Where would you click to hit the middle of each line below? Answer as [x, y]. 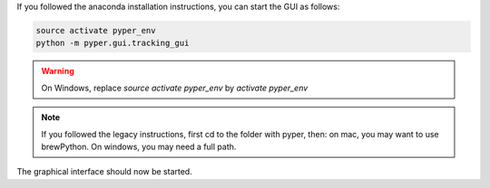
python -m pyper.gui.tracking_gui [113, 43]
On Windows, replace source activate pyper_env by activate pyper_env [175, 88]
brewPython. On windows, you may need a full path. [139, 146]
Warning [58, 71]
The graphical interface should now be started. [104, 172]
